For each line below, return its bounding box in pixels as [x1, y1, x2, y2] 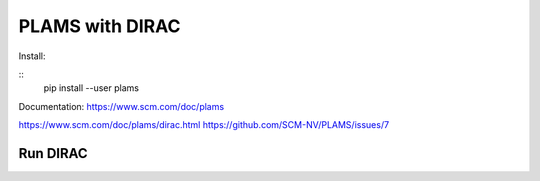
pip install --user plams [43, 82, 140, 94]
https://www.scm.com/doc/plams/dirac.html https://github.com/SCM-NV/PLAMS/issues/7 [18, 119, 390, 131]
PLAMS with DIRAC [18, 15, 181, 37]
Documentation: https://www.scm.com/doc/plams [18, 100, 225, 112]
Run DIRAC [18, 145, 89, 162]
